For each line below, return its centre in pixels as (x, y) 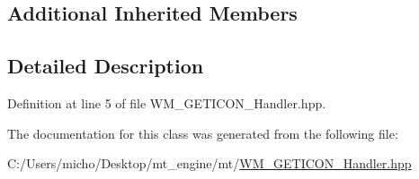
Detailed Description (106, 66)
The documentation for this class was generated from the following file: (203, 133)
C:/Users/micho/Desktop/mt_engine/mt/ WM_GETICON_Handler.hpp (209, 163)
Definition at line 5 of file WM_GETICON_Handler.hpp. (167, 102)
